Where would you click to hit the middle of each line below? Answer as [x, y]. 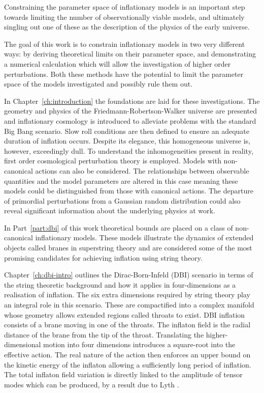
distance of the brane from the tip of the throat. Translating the [104, 334]
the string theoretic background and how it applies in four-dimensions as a [120, 284]
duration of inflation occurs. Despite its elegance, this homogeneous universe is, [127, 141]
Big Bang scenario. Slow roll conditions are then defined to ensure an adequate [127, 131]
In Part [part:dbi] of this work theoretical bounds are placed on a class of [119, 227]
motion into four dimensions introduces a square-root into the [139, 344]
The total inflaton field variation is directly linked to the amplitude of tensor [123, 374]
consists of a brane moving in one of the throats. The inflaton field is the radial [127, 325]
